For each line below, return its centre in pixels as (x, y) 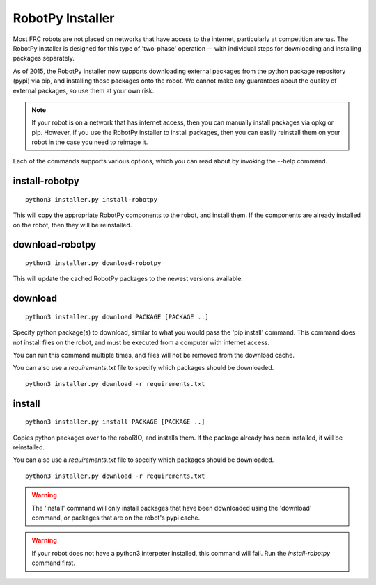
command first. (54, 563)
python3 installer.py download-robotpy (93, 263)
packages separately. (44, 58)
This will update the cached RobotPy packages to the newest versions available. (128, 279)
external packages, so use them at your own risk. (84, 90)
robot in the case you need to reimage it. (90, 142)
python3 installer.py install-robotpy (92, 199)
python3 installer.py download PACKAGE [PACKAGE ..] (117, 317)
